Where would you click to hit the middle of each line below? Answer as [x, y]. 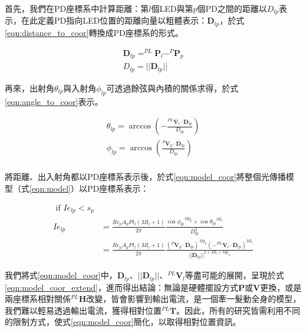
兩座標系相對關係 [38, 299]
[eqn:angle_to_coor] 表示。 [54, 101]
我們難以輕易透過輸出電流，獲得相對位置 [83, 310]
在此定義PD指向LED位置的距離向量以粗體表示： [114, 20]
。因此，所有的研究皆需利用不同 [238, 310]
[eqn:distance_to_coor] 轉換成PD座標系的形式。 [94, 32]
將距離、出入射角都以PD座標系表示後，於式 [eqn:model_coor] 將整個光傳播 [145, 177]
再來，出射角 [29, 88]
